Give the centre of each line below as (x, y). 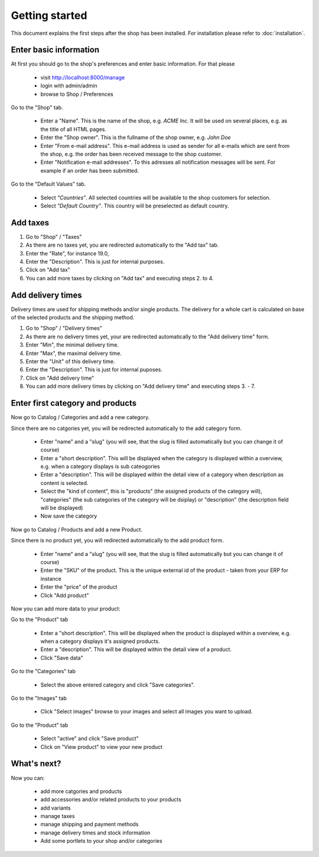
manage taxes (58, 816)
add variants (56, 808)
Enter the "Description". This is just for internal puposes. (94, 370)
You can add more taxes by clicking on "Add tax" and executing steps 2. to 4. (120, 278)
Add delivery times (46, 295)
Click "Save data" (62, 658)
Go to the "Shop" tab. (37, 108)
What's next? (36, 764)
